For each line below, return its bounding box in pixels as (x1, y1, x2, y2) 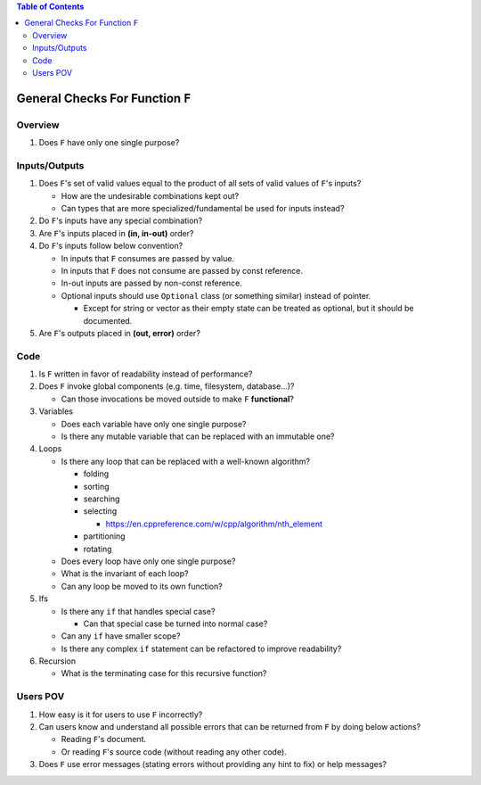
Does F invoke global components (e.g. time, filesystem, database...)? (38, 381, 295, 392)
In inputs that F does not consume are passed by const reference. (61, 265, 303, 276)
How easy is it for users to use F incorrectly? (38, 709, 203, 720)
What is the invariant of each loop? (61, 568, 189, 579)
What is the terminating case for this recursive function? (61, 668, 267, 679)
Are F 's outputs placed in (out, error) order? (38, 327, 200, 338)
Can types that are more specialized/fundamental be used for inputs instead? (61, 203, 345, 214)
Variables (38, 406, 73, 417)
